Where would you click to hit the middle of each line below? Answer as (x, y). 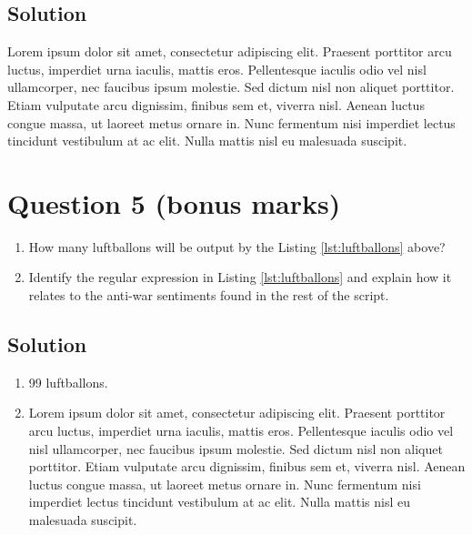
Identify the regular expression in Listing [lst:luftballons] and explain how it (240, 277)
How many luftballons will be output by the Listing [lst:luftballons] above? (237, 246)
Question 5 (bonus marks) (174, 202)
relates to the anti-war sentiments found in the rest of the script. (209, 295)
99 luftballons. (68, 382)
